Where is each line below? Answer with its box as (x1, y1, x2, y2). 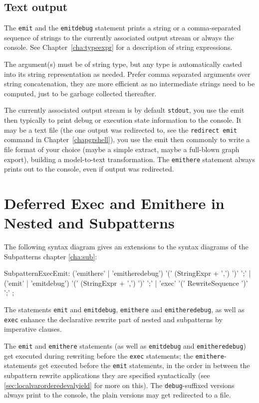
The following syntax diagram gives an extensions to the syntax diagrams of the (4, 241, 249, 252)
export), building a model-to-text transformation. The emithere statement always (4, 154, 255, 164)
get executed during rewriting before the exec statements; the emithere (4, 350, 224, 361)
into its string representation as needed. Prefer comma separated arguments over (4, 68, 251, 79)
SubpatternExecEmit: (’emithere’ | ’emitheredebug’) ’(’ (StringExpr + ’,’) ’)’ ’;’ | (4, 268, 251, 278)
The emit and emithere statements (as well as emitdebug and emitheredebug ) (4, 340, 246, 351)
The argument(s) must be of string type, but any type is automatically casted (4, 59, 242, 69)
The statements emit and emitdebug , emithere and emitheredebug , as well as (4, 304, 245, 315)
